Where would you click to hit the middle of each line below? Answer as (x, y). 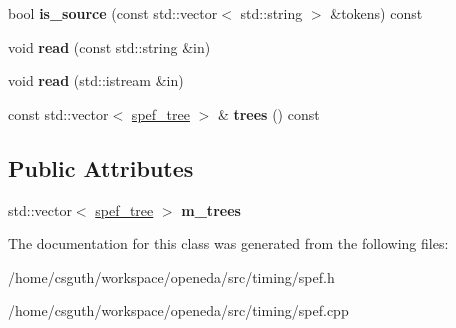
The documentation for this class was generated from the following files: (228, 243)
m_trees (211, 209)
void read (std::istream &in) (96, 80)
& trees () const (268, 113)
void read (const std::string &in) (109, 46)
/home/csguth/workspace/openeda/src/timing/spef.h (171, 276)
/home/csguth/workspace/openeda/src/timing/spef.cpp (178, 310)
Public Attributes (101, 167)
